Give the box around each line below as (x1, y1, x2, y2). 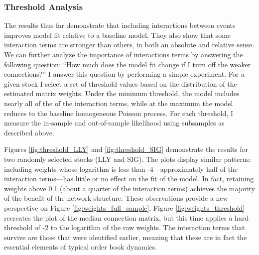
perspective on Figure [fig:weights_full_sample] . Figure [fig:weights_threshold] (4, 202, 245, 213)
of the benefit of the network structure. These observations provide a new (4, 193, 228, 203)
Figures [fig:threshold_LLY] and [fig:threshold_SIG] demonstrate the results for (4, 144, 249, 154)
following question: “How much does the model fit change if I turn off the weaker (4, 59, 251, 69)
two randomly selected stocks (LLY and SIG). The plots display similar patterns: (4, 153, 252, 164)
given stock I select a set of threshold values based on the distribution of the (4, 78, 237, 89)
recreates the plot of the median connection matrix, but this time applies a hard (4, 212, 249, 223)
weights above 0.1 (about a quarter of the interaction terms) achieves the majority (4, 183, 256, 193)
